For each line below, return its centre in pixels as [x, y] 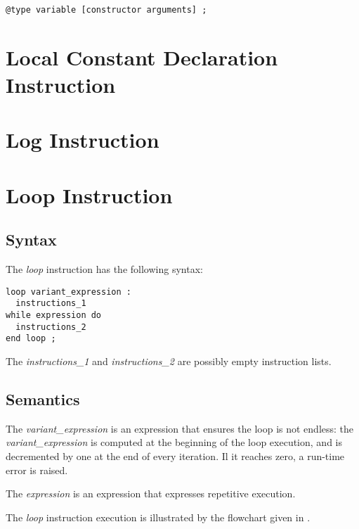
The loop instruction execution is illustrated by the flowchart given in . [158, 517]
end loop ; [31, 339]
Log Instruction [83, 140]
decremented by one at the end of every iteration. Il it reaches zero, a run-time [175, 456]
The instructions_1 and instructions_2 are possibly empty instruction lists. [169, 361]
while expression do [54, 316]
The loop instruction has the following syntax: [104, 269]
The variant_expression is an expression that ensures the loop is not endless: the [180, 428]
